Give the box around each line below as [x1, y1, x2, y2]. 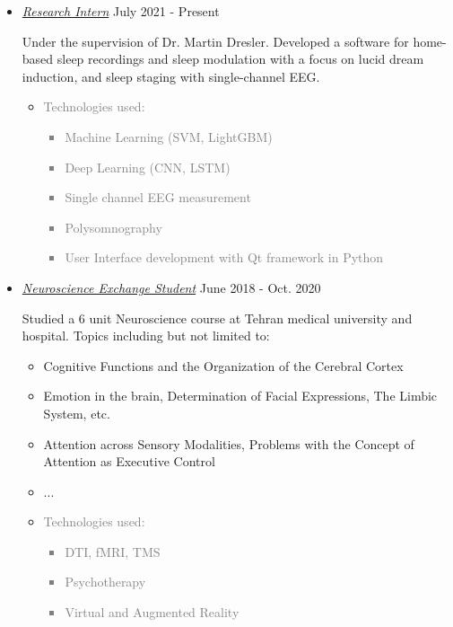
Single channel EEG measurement [65, 188, 251, 207]
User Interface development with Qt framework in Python [65, 248, 384, 267]
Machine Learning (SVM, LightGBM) [65, 127, 273, 146]
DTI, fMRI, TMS [65, 542, 161, 561]
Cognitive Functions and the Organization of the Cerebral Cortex [43, 356, 404, 375]
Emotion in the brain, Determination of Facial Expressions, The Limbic [43, 386, 438, 405]
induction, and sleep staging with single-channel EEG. [22, 66, 320, 85]
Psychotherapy [65, 572, 146, 591]
